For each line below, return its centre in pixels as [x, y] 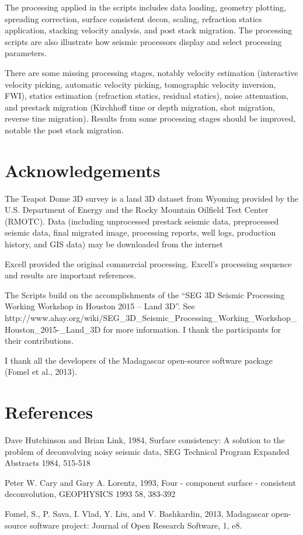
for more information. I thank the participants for [192, 329]
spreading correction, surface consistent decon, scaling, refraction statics [133, 18]
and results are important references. [70, 275]
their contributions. [39, 341]
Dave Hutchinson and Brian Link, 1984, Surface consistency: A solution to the [145, 440]
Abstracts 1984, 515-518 [48, 463]
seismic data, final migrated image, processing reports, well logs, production [140, 232]
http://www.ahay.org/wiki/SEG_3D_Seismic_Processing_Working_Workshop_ [151, 317]
